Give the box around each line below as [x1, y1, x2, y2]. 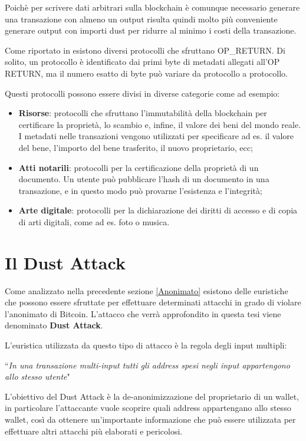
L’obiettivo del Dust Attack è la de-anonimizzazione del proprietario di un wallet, [5, 390, 300, 402]
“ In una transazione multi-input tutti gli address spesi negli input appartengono [5, 358, 290, 371]
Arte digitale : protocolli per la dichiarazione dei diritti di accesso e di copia [18, 204, 298, 216]
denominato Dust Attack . [5, 319, 103, 331]
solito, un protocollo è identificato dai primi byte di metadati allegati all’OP [5, 55, 280, 68]
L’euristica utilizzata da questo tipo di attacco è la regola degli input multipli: [5, 339, 287, 351]
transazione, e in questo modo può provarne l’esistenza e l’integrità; [18, 184, 262, 196]
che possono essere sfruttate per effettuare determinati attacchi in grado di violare [5, 296, 301, 308]
